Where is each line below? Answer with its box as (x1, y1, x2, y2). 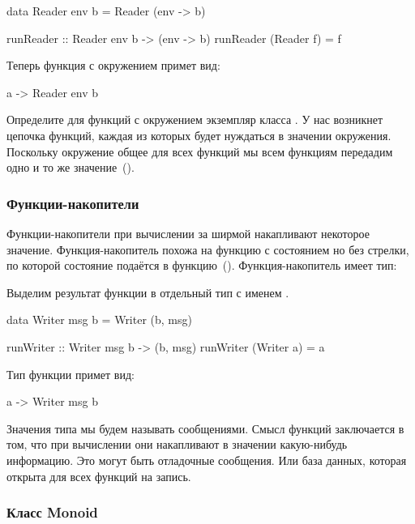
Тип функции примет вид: (6, 365, 135, 382)
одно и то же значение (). (6, 159, 135, 176)
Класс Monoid (6, 502, 98, 522)
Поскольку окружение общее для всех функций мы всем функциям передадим (6, 143, 393, 160)
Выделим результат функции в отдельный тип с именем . (6, 283, 289, 300)
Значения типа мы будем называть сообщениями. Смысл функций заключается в (6, 420, 404, 437)
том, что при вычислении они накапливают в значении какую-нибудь (6, 436, 348, 453)
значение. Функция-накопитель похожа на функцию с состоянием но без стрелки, (6, 241, 409, 258)
